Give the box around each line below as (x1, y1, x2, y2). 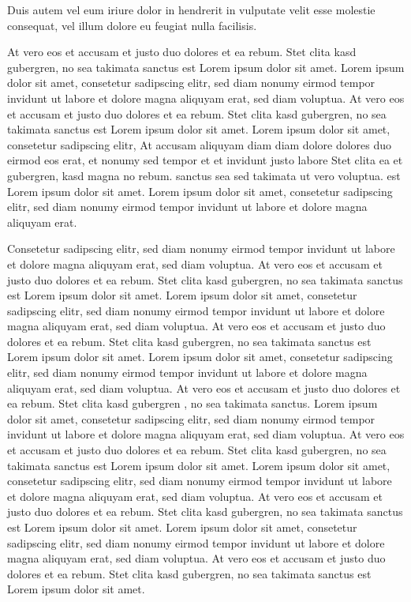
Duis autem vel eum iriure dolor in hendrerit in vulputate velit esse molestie (7, 2, 376, 17)
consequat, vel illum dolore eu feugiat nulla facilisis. (7, 17, 257, 33)
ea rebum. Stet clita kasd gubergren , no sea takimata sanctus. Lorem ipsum (7, 395, 378, 412)
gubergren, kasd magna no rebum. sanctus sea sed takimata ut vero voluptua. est (7, 167, 401, 183)
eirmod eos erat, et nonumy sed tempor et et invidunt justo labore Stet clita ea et (7, 152, 403, 168)
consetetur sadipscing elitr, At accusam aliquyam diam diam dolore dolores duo (7, 136, 392, 152)
